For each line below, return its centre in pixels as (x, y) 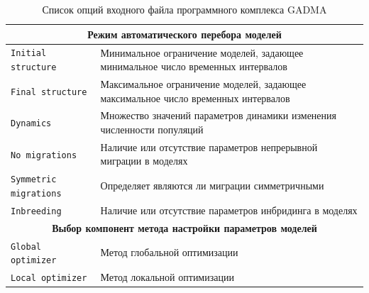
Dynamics (31, 124)
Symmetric (34, 180)
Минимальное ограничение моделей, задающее (202, 52)
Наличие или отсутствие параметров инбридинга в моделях (229, 210)
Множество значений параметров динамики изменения (218, 115)
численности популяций (152, 129)
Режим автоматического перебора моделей (184, 34)
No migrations (44, 155)
